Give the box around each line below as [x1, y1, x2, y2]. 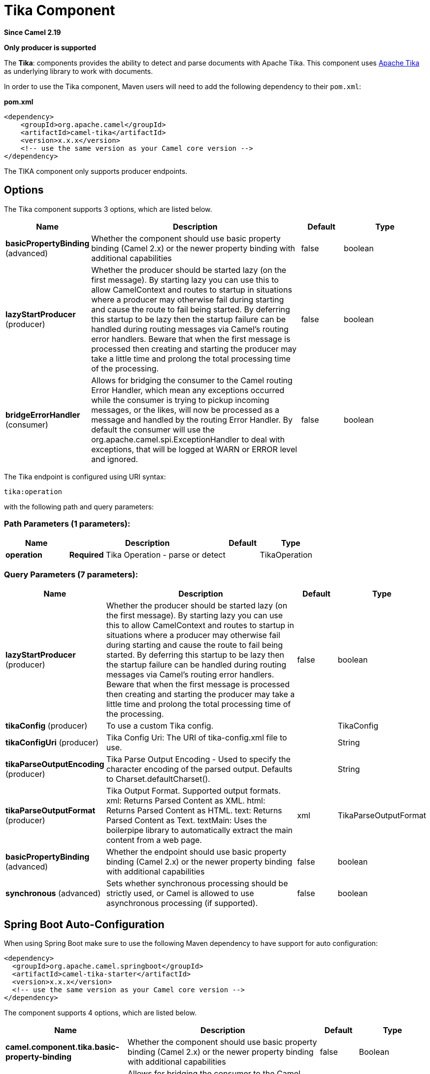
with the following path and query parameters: [4, 502, 154, 511]
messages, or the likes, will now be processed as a [91, 404, 280, 415]
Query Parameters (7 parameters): [4, 569, 138, 579]
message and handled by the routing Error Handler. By [91, 414, 293, 425]
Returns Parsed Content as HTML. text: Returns [106, 805, 282, 816]
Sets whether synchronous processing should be [106, 878, 288, 889]
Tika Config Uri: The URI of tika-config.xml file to [106, 733, 287, 743]
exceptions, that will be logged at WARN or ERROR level [91, 444, 298, 454]
